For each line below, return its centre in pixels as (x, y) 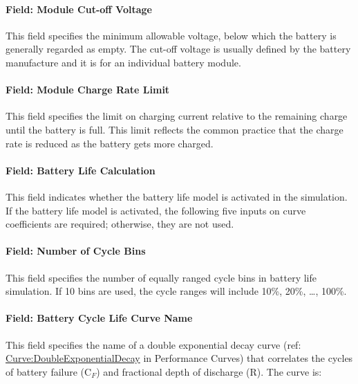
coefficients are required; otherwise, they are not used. (120, 224)
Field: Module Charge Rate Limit (88, 90)
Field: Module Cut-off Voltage (79, 9)
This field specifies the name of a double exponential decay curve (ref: (153, 344)
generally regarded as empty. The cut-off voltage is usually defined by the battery (178, 49)
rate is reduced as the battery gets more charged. (110, 143)
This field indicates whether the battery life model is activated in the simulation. (177, 196)
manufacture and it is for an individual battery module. (123, 62)
